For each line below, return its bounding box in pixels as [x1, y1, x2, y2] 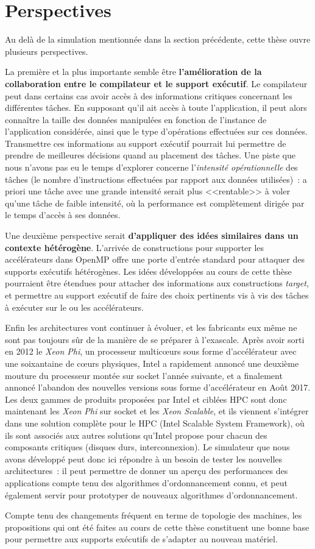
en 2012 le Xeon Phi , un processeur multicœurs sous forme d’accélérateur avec [5, 345, 297, 358]
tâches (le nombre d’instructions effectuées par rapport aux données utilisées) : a [5, 172, 307, 185]
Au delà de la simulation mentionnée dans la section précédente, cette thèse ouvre [5, 33, 311, 46]
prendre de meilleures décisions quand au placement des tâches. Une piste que [5, 149, 296, 161]
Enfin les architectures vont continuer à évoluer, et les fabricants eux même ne [5, 321, 297, 334]
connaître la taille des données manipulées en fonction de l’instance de [5, 113, 267, 126]
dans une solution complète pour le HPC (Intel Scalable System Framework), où [5, 416, 305, 429]
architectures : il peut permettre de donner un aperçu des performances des [5, 464, 288, 477]
